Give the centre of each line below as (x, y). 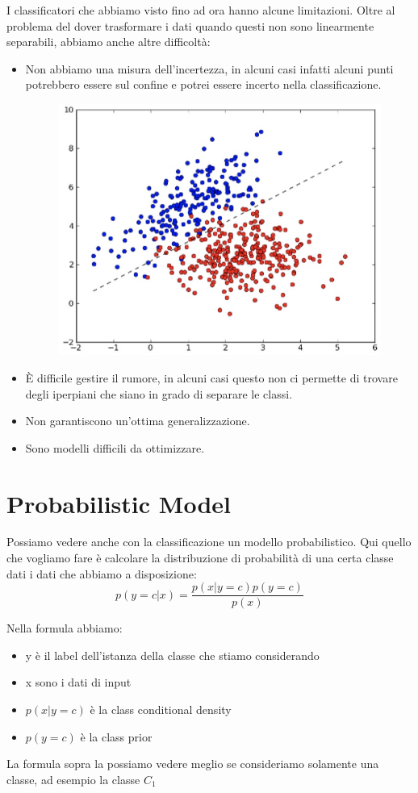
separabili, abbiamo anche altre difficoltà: (109, 42)
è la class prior (116, 736)
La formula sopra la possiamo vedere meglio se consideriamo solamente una (193, 764)
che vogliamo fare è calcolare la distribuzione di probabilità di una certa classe (200, 558)
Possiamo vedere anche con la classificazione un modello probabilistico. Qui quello (209, 542)
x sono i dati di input (78, 682)
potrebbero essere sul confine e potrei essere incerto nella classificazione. (203, 84)
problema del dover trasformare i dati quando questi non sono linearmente (190, 25)
